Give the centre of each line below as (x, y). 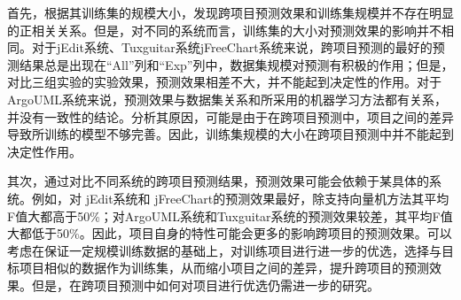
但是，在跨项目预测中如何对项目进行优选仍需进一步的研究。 (205, 285)
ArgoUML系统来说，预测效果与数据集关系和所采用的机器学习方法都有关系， (227, 99)
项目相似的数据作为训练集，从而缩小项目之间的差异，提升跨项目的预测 (224, 268)
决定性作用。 (44, 151)
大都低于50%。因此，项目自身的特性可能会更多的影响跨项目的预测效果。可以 (230, 233)
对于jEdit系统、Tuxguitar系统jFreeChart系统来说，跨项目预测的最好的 (232, 47)
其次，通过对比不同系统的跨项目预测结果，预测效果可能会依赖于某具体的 (218, 181)
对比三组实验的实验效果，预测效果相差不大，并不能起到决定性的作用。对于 (224, 82)
